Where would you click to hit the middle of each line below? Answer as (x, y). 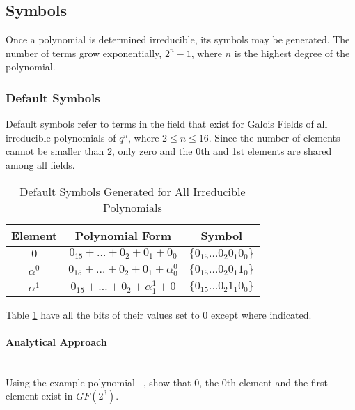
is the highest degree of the (292, 53)
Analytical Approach (56, 341)
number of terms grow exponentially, (84, 53)
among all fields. (40, 164)
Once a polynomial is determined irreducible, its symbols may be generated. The (178, 39)
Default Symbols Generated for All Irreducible (133, 191)
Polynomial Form (123, 235)
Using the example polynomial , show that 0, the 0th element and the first (167, 382)
